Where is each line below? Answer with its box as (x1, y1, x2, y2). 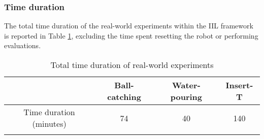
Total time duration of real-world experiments (50, 59, 214, 71)
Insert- (225, 79, 253, 91)
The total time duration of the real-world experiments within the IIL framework (4, 20, 253, 31)
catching (107, 91, 141, 102)
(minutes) (32, 118, 67, 129)
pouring (170, 91, 203, 102)
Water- (172, 79, 201, 91)
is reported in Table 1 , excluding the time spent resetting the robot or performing (4, 30, 258, 41)
